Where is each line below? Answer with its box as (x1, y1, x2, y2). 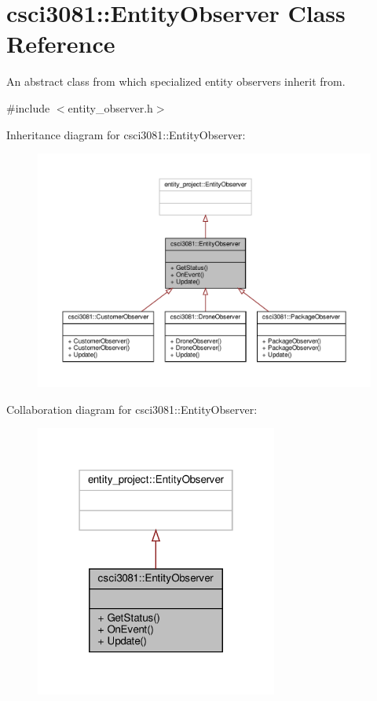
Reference (6, 28, 115, 60)
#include (6, 99, 50, 116)
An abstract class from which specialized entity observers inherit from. (6, 73, 346, 90)
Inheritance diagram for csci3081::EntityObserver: (6, 126, 246, 142)
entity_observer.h (68, 99, 153, 116)
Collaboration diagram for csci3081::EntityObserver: (6, 400, 258, 417)
